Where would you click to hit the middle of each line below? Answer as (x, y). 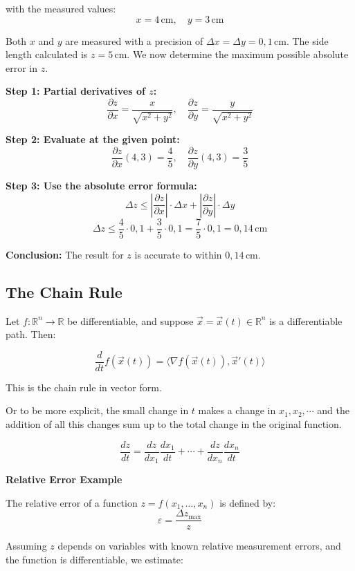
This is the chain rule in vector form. (84, 387)
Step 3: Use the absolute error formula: (101, 186)
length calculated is (47, 54)
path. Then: (31, 334)
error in (22, 67)
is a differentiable (306, 320)
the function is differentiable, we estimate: (94, 559)
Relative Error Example (64, 479)
